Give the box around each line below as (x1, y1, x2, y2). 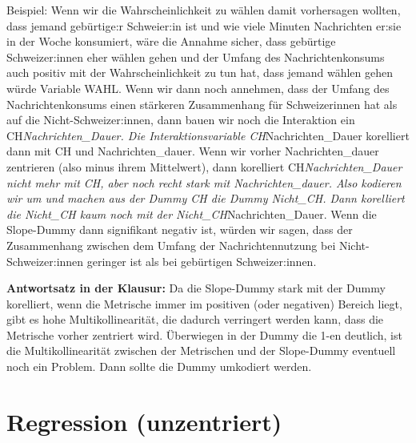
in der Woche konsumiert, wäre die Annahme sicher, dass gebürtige (6, 33, 336, 50)
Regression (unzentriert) (6, 405, 282, 437)
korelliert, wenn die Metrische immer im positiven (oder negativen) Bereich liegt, (6, 295, 402, 312)
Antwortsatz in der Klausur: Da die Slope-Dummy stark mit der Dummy (6, 280, 386, 296)
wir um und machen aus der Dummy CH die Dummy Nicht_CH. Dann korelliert (6, 190, 405, 207)
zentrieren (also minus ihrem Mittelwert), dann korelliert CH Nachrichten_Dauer (6, 158, 402, 175)
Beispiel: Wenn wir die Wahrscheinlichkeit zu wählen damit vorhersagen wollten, (6, 2, 401, 18)
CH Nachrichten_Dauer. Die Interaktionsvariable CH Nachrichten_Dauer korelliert (6, 127, 410, 143)
